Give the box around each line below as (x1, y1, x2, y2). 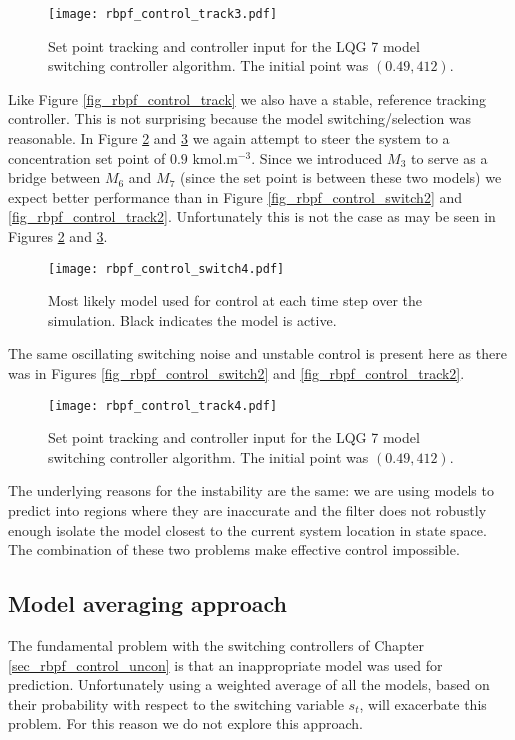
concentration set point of (8, 147, 166, 168)
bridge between (8, 167, 101, 188)
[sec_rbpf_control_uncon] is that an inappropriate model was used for (8, 654, 443, 675)
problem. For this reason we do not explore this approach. (8, 713, 363, 734)
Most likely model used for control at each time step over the (48, 290, 423, 311)
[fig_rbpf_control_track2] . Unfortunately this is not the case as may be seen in (8, 206, 496, 227)
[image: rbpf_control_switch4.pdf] (48, 261, 285, 276)
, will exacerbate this (359, 693, 487, 714)
